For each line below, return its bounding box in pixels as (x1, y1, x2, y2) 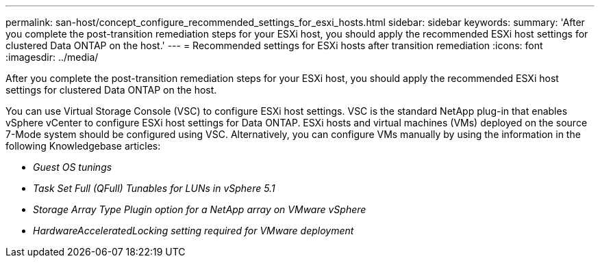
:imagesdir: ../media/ (5, 51, 99, 63)
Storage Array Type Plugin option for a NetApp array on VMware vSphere (33, 204, 366, 215)
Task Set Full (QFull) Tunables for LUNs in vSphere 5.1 (33, 182, 275, 194)
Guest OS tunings (33, 161, 112, 173)
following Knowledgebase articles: (5, 140, 161, 152)
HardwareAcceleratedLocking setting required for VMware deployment (33, 225, 354, 236)
